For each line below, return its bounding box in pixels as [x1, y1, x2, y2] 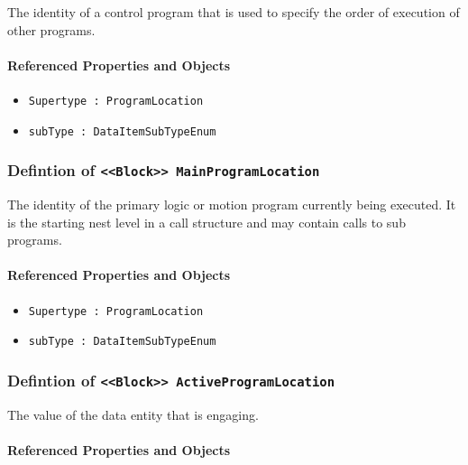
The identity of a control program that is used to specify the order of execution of [7, 3, 460, 21]
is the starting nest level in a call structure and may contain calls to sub [7, 212, 406, 231]
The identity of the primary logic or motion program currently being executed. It [7, 195, 456, 214]
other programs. [7, 20, 96, 39]
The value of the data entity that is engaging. [7, 405, 259, 423]
